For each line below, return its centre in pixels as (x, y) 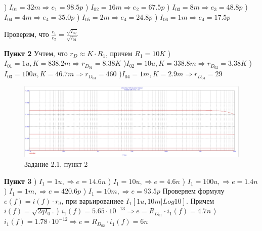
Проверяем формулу (193, 191)
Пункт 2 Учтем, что (36, 53)
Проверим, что (27, 34)
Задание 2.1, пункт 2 (56, 164)
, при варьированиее (93, 200)
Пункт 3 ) (20, 181)
